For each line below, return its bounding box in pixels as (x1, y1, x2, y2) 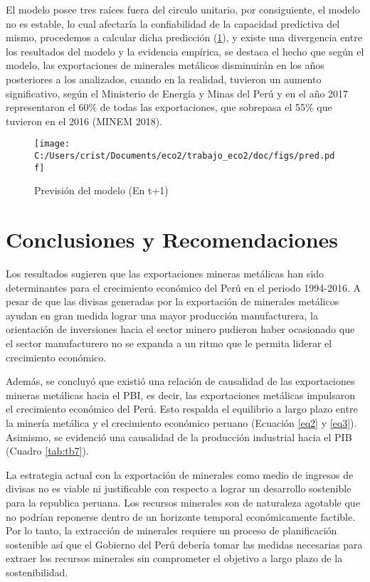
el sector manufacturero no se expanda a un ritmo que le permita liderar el (6, 336, 332, 350)
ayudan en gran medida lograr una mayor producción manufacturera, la (6, 307, 318, 322)
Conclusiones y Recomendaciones (6, 225, 338, 254)
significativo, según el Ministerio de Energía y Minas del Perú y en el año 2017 (6, 85, 349, 100)
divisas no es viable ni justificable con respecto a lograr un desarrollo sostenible (6, 481, 351, 496)
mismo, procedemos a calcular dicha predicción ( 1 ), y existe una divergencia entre (6, 30, 362, 45)
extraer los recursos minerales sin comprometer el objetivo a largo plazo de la (6, 551, 343, 566)
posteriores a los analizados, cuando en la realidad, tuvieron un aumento (6, 71, 322, 86)
